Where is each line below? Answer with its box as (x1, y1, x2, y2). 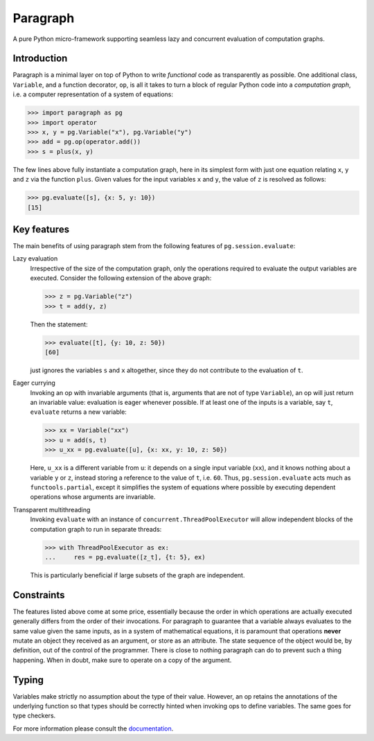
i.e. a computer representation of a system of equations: (12, 90, 173, 98)
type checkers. (12, 711, 56, 720)
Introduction (12, 53, 68, 64)
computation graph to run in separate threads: (30, 525, 162, 533)
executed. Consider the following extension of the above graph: (30, 274, 212, 282)
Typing (12, 674, 44, 686)
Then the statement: (30, 320, 88, 329)
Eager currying (12, 378, 55, 387)
